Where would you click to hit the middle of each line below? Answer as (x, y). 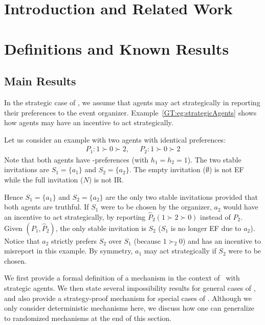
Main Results (40, 81)
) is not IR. (106, 179)
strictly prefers (74, 240)
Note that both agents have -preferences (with (76, 159)
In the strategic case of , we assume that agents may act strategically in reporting (132, 102)
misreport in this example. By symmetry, (69, 251)
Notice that (22, 240)
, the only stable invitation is (101, 228)
